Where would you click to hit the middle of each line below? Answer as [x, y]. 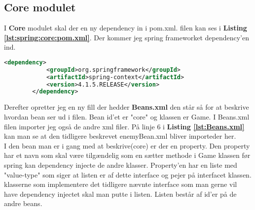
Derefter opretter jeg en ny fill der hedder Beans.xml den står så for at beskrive [127, 107]
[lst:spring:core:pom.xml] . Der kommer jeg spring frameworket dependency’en [127, 37]
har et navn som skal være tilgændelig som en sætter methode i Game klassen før [127, 155]
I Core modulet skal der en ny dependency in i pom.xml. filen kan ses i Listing [126, 28]
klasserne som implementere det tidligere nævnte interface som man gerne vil [121, 184]
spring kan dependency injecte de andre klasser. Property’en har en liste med [121, 165]
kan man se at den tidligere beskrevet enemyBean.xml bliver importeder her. [120, 136]
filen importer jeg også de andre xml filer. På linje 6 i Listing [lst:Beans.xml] [124, 126]
